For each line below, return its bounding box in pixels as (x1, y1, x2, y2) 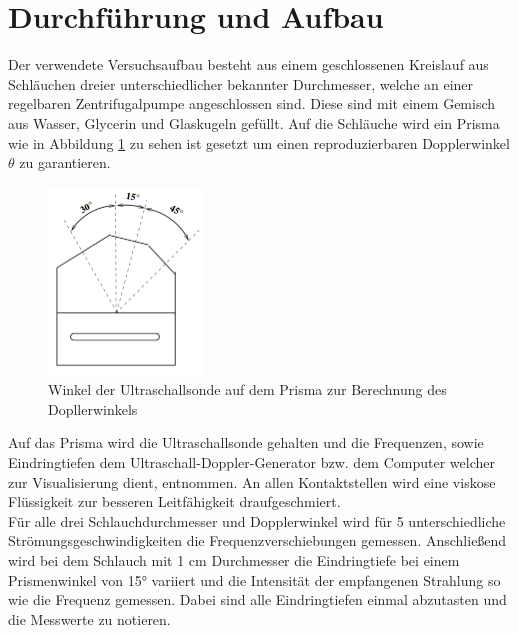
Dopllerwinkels (48, 398, 138, 419)
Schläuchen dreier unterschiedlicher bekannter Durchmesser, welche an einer (8, 73, 474, 94)
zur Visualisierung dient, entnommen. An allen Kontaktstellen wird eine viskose (8, 471, 496, 492)
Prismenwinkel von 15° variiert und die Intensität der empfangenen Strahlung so (8, 569, 501, 590)
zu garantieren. (19, 152, 111, 173)
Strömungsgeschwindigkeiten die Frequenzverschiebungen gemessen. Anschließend (8, 530, 507, 551)
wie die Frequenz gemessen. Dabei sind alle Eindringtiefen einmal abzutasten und (8, 589, 507, 610)
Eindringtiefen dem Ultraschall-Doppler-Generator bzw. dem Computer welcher (8, 452, 495, 473)
